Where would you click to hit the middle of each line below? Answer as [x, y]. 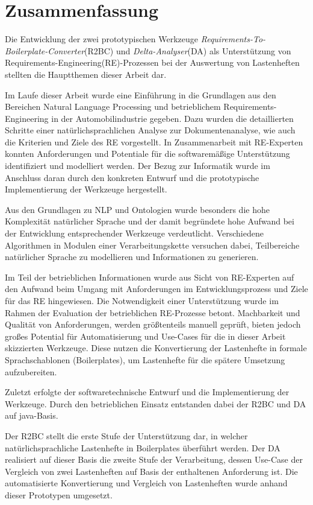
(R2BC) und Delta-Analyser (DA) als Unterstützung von [188, 50]
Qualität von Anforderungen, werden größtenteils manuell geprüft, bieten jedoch [153, 324]
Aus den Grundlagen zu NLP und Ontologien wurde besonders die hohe [137, 209]
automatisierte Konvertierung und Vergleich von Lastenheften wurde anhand [146, 483]
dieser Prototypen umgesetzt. [59, 494]
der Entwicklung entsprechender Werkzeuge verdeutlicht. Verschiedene [134, 233]
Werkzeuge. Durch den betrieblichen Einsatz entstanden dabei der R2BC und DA [156, 403]
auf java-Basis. [32, 415]
